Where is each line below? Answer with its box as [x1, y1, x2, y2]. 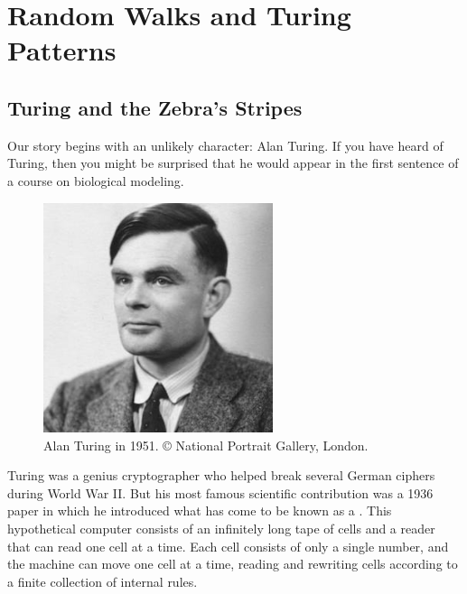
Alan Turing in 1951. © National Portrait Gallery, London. [43, 435, 369, 454]
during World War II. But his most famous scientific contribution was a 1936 [7, 483, 434, 502]
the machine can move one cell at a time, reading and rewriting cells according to [7, 554, 458, 573]
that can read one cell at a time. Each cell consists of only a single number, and [7, 536, 449, 555]
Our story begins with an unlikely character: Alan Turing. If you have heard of [7, 135, 444, 154]
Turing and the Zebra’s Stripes [7, 93, 303, 121]
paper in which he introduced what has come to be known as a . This [7, 501, 392, 520]
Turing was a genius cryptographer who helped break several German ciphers [7, 466, 435, 485]
